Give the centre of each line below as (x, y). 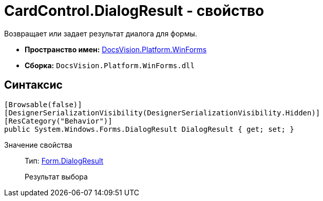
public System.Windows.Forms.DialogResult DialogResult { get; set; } (149, 129)
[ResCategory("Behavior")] (58, 121)
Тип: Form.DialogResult (64, 160)
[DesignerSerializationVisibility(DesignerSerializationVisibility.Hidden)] (162, 113)
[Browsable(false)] (43, 104)
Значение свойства (38, 145)
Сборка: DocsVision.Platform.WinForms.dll (110, 65)
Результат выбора (56, 176)
